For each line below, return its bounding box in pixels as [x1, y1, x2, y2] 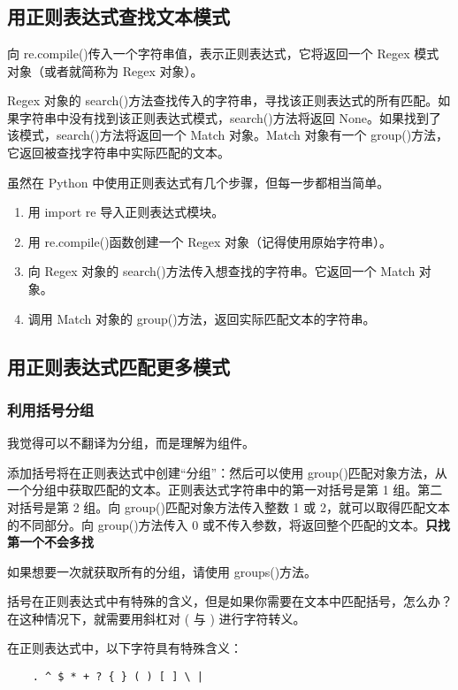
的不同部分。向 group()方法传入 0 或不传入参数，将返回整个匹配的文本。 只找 [7, 515, 450, 533]
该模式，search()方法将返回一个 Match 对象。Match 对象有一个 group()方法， [7, 126, 449, 144]
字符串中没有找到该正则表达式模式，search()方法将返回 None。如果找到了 [19, 108, 441, 126]
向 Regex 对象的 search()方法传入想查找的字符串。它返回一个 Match [27, 262, 416, 280]
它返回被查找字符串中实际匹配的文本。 [7, 142, 230, 161]
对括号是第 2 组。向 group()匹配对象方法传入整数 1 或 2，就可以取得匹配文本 [7, 497, 450, 516]
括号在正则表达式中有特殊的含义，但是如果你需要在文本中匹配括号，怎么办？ [7, 592, 453, 610]
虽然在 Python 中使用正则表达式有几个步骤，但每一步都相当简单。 [7, 172, 390, 191]
